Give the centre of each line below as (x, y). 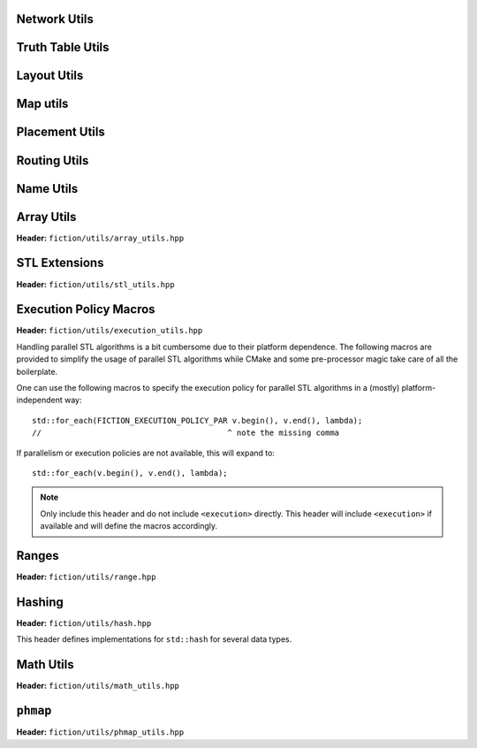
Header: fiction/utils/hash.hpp (84, 622)
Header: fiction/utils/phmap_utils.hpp (100, 732)
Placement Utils (61, 132)
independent (39, 400)
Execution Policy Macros (86, 309)
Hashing (40, 602)
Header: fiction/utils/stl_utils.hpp (96, 284)
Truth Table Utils (63, 47)
